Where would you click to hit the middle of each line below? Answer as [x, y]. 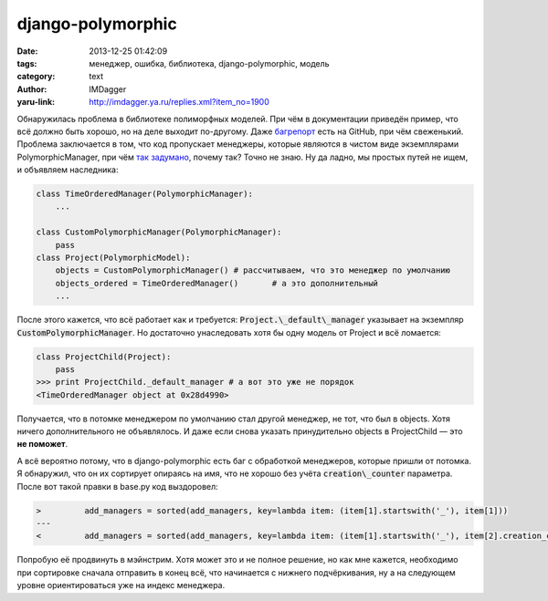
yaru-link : [36, 102]
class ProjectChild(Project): [104, 357]
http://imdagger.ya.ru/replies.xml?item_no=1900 [179, 102]
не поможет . [42, 444]
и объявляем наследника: [68, 170]
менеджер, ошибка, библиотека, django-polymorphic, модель [209, 63]
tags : [27, 63]
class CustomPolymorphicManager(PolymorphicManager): [159, 232]
